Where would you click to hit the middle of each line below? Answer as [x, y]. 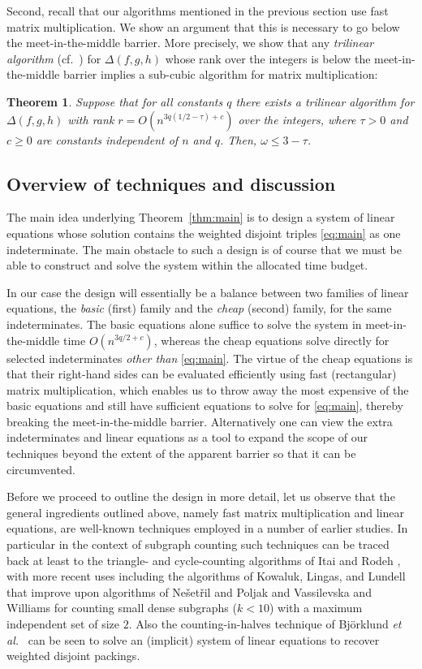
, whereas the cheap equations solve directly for [271, 340]
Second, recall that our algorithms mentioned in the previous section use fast [198, 11]
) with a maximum [316, 608]
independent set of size [63, 624]
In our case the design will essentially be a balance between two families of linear [208, 292]
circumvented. [41, 469]
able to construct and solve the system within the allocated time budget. [187, 265]
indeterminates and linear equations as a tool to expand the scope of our [187, 437]
